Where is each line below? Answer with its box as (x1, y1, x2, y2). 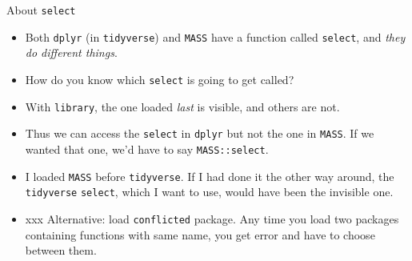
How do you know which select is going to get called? (25, 70, 294, 87)
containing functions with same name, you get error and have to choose (25, 226, 375, 243)
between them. (25, 242, 97, 259)
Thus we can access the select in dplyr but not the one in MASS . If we (25, 125, 374, 142)
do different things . (25, 44, 118, 61)
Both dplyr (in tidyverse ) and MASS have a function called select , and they (25, 28, 406, 45)
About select (6, 2, 76, 18)
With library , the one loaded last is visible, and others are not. (25, 98, 340, 114)
